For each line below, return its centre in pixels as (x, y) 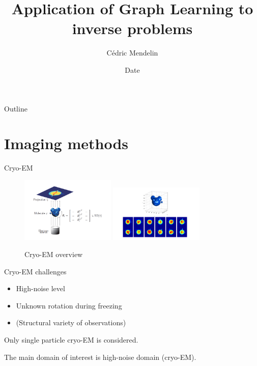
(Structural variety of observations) (71, 322)
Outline (16, 108)
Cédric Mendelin (132, 53)
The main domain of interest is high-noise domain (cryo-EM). (100, 357)
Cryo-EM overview (54, 254)
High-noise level (40, 288)
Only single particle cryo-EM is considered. (71, 339)
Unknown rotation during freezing (69, 305)
